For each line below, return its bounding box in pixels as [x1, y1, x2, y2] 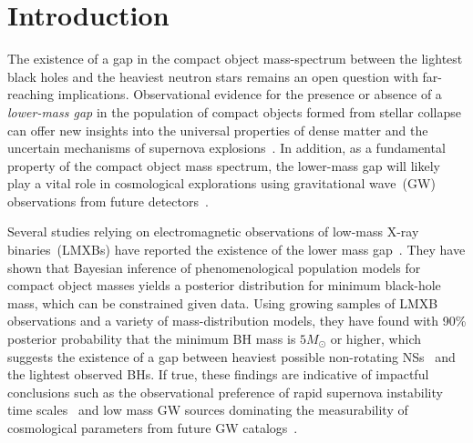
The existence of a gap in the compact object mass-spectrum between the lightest [7, 49, 463, 68]
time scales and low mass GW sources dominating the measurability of [7, 400, 408, 419]
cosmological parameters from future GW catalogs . [7, 418, 298, 437]
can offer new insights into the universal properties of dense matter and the [7, 120, 428, 139]
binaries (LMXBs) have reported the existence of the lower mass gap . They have [7, 240, 466, 259]
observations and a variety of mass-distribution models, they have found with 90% [7, 311, 467, 330]
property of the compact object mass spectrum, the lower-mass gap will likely [7, 156, 440, 175]
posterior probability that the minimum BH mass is [7, 329, 296, 348]
